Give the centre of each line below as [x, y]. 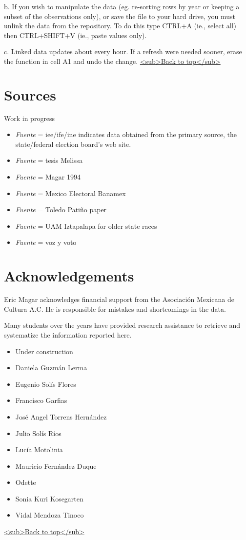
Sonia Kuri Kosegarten [49, 498]
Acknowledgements [69, 276]
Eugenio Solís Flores [46, 384]
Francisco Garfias [41, 400]
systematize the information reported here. [68, 334]
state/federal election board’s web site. [73, 144]
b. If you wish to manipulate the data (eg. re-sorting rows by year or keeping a [122, 6]
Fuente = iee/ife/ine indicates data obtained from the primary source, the [126, 134]
